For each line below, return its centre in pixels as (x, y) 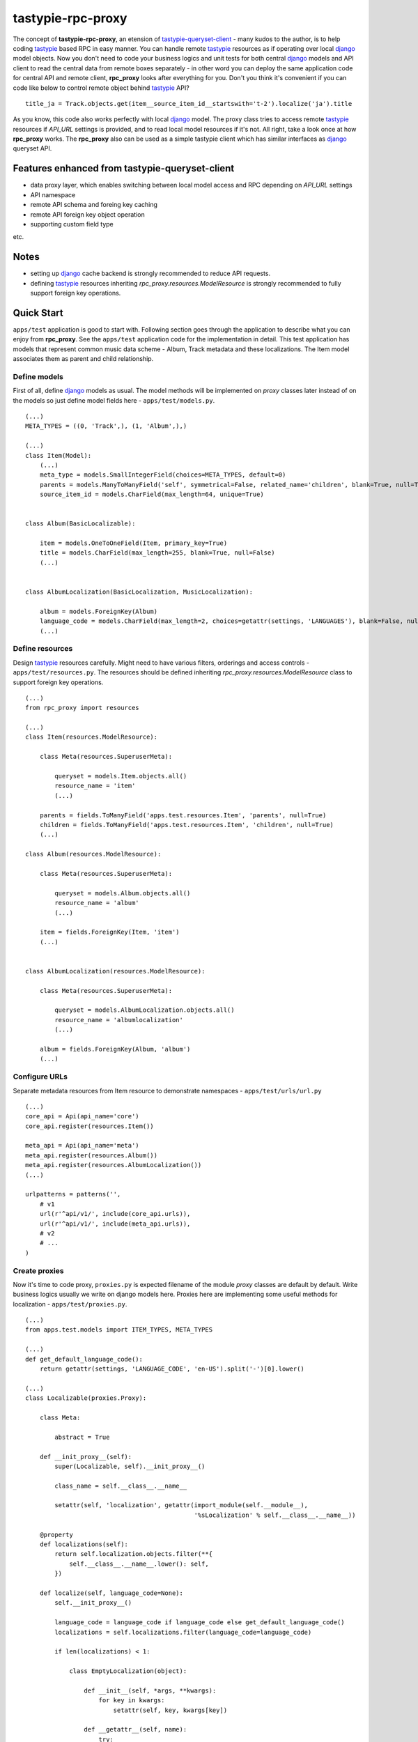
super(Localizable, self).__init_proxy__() (130, 1466)
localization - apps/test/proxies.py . (70, 1304)
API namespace (53, 194)
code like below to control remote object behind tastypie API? (101, 88)
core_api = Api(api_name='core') (82, 1116)
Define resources (43, 649)
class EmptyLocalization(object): (128, 1671)
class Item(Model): (59, 455)
